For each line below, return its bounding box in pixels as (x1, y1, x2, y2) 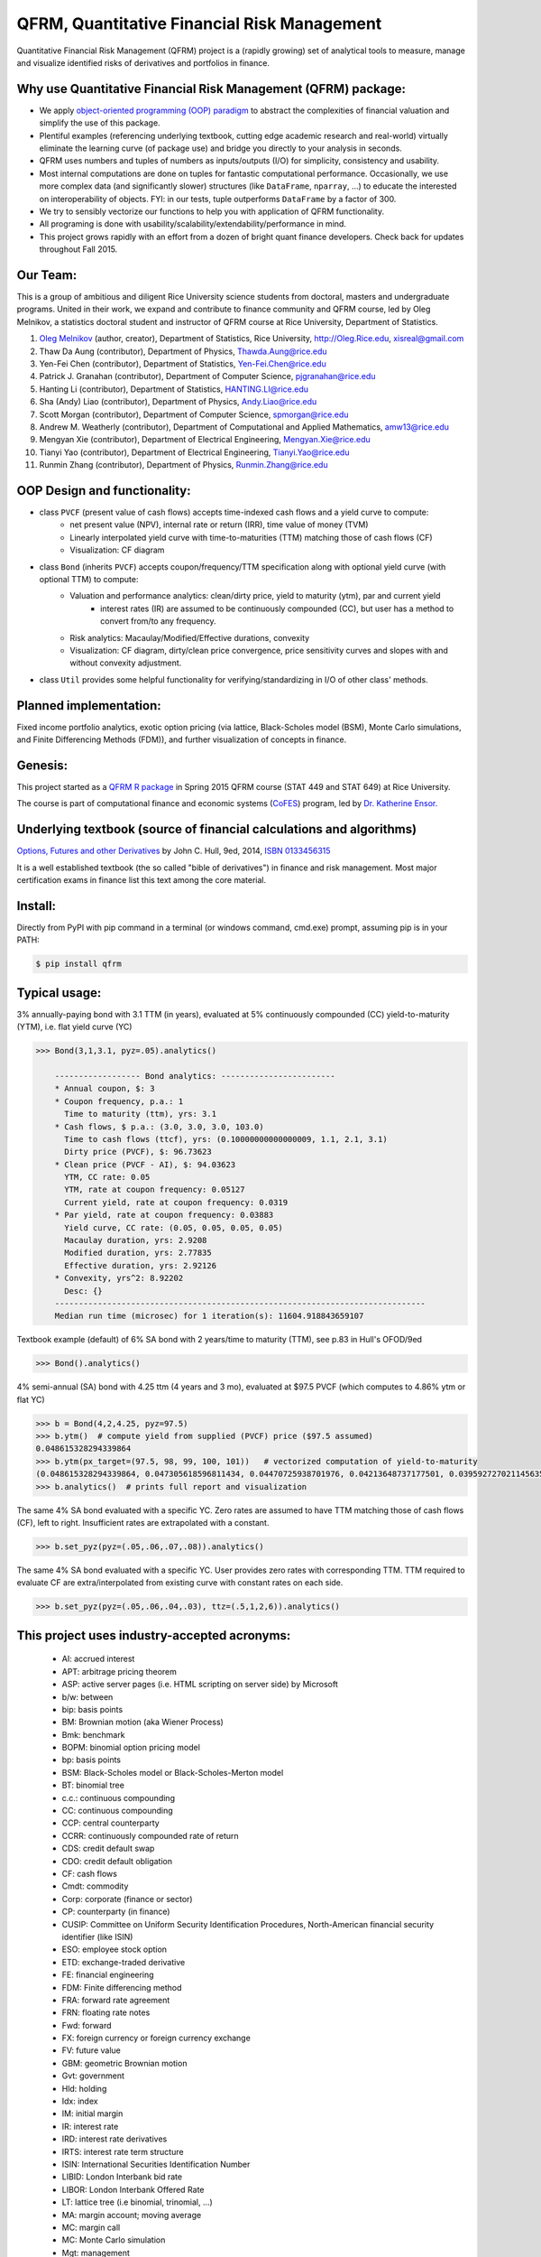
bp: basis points (61, 1754, 122, 1765)
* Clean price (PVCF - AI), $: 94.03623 (54, 1159, 236, 1169)
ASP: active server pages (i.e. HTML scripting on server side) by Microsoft (61, 1679, 338, 1690)
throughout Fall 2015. (39, 244, 118, 255)
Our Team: (16, 267, 78, 283)
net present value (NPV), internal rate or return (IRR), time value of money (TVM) (69, 519, 369, 530)
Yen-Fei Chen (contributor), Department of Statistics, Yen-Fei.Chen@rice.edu (39, 358, 326, 369)
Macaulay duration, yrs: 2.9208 (64, 1235, 207, 1246)
